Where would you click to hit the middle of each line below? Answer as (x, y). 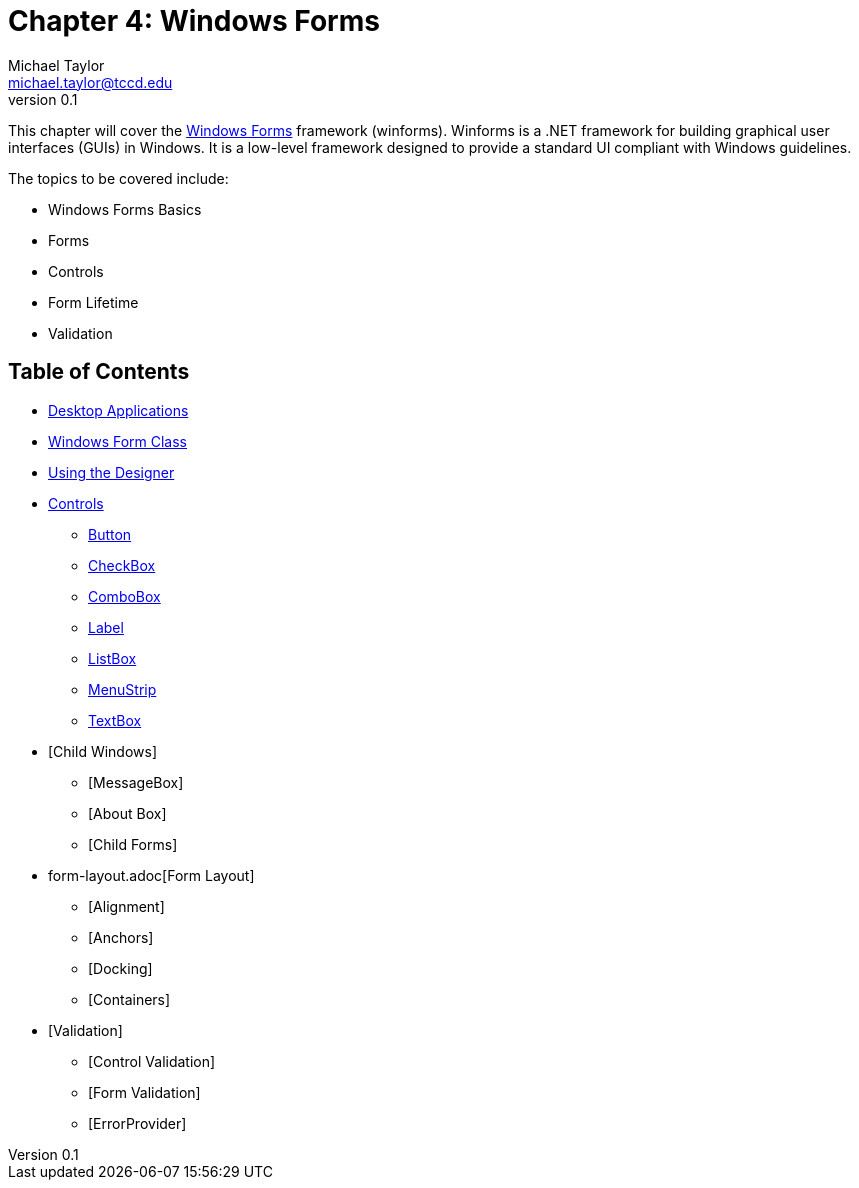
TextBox (115, 720)
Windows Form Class (118, 441)
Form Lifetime (93, 302)
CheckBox (122, 565)
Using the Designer (111, 472)
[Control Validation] (152, 1061)
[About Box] (127, 813)
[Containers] (129, 999)
